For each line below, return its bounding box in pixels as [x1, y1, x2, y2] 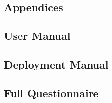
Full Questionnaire [4, 85, 99, 100]
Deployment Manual [4, 56, 109, 71]
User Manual [4, 28, 71, 43]
